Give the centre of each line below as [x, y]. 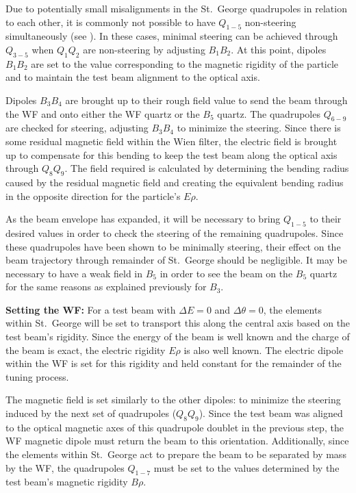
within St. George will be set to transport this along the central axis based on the [178, 323]
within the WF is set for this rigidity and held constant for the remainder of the [174, 363]
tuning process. [37, 376]
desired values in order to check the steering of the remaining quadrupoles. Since [175, 232]
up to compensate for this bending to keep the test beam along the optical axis [171, 154]
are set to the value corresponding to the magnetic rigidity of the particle [185, 63]
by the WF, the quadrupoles [65, 467]
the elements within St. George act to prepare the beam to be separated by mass [176, 454]
